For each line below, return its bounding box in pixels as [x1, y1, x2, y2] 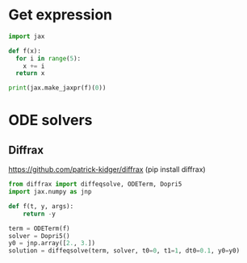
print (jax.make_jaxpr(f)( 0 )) [8, 84, 107, 92]
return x [15, 69, 45, 77]
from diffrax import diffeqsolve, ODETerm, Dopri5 [8, 180, 182, 189]
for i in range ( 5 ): [15, 54, 82, 62]
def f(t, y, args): [8, 202, 74, 211]
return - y [23, 210, 57, 218]
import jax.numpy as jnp [8, 188, 92, 196]
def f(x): [8, 47, 42, 55]
